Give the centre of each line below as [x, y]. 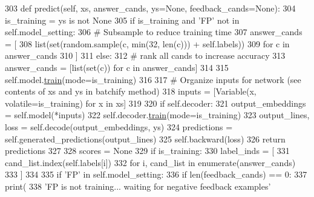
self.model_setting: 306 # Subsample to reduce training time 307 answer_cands [154, 32]
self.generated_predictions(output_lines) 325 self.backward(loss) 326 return [145, 139]
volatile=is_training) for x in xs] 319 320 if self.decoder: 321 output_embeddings [155, 103]
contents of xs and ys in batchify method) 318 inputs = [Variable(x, [131, 91]
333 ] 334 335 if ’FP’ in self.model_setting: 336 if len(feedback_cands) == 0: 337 [156, 174]
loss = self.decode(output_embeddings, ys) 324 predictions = [119, 126]
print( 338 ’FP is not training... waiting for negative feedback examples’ [138, 186]
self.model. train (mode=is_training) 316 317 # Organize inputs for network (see [153, 79]
